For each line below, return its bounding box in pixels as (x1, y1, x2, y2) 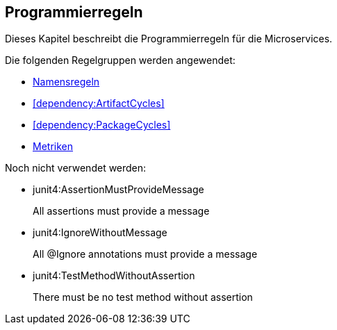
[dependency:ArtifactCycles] (33, 97, 165, 110)
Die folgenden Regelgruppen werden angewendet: (5, 54, 236, 67)
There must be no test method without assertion (33, 291, 253, 304)
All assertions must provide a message (33, 205, 210, 217)
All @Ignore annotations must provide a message (33, 248, 258, 261)
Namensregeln (33, 76, 100, 88)
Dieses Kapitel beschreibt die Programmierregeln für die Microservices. (5, 33, 333, 45)
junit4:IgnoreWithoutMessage (33, 226, 167, 239)
